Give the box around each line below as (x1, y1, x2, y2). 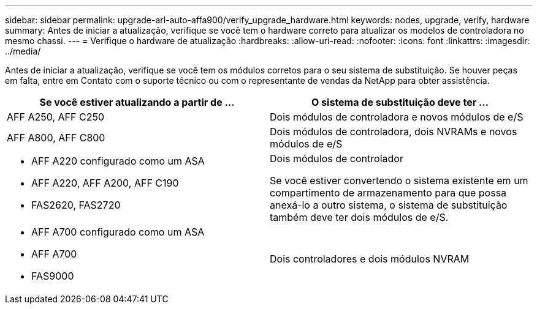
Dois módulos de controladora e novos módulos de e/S (270, 111, 524, 123)
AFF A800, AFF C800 (7, 132, 105, 144)
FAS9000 (31, 270, 74, 282)
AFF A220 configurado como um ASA (31, 155, 205, 167)
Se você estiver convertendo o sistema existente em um (270, 174, 528, 187)
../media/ (5, 46, 41, 56)
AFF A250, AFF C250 (7, 111, 104, 123)
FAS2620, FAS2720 (31, 199, 121, 211)
